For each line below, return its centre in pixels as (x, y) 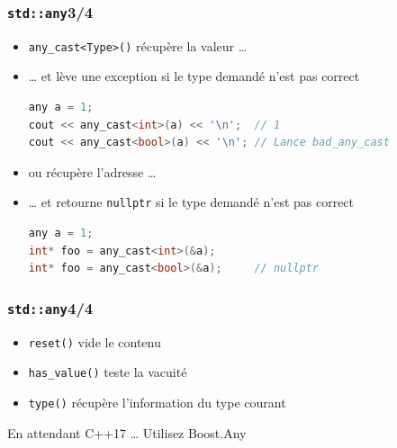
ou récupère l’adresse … (92, 171)
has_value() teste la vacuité (108, 372)
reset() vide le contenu (95, 341)
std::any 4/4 (50, 307)
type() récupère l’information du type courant (157, 402)
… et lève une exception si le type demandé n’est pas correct (194, 76)
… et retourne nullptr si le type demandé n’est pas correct (191, 202)
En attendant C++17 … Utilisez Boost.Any (127, 432)
